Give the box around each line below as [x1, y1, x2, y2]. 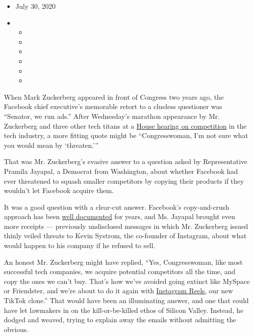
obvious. [4, 324, 28, 334]
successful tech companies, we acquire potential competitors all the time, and [4, 266, 236, 277]
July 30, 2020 [15, 1, 56, 11]
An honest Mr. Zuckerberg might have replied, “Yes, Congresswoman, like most [4, 256, 243, 267]
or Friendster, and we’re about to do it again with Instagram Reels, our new [4, 285, 233, 296]
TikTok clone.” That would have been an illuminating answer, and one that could [4, 295, 249, 306]
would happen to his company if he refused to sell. [4, 240, 155, 251]
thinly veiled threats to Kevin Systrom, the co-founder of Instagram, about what [4, 230, 247, 241]
